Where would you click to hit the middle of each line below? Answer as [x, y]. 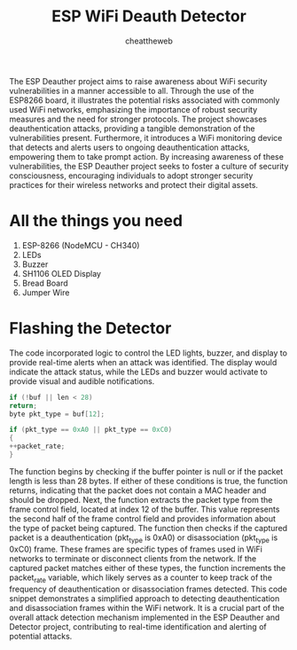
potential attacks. [41, 636]
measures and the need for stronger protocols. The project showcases [138, 119]
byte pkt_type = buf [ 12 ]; [57, 414]
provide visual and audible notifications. [82, 381]
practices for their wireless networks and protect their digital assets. [134, 184]
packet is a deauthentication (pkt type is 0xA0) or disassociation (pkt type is [144, 538]
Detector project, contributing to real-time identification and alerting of [138, 626]
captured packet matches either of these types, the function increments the [148, 568]
